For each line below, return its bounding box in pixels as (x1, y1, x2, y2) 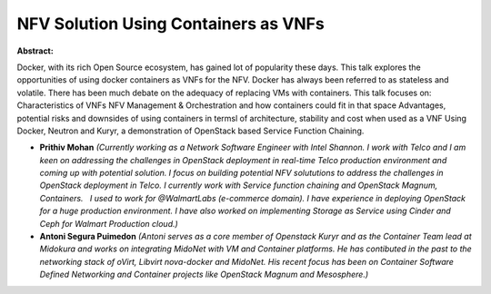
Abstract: (16, 45, 54, 56)
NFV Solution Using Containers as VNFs (16, 14, 325, 34)
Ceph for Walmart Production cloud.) (39, 218, 179, 229)
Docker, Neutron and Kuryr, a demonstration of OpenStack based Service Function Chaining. (16, 125, 365, 136)
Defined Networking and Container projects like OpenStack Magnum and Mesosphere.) (39, 269, 369, 280)
